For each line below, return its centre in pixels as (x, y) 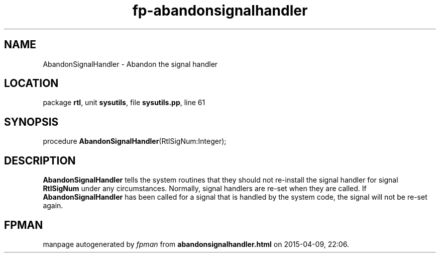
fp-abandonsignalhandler (220, 11)
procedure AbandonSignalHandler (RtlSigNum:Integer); (135, 141)
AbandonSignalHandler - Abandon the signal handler (130, 64)
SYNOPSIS (31, 122)
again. (53, 206)
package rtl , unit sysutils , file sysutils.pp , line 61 (124, 103)
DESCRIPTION (40, 160)
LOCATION (31, 83)
